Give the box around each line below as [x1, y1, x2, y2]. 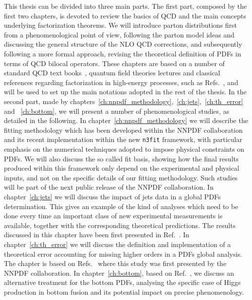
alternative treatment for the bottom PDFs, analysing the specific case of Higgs [4, 277, 241, 287]
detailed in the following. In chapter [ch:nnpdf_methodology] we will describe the [4, 115, 248, 125]
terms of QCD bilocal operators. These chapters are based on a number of [4, 58, 225, 68]
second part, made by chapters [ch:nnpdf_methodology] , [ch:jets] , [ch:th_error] [4, 96, 243, 106]
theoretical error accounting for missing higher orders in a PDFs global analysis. [4, 248, 242, 259]
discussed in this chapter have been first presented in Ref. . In [4, 229, 190, 240]
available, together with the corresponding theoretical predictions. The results [4, 220, 236, 230]
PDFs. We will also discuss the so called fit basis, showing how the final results [4, 153, 239, 163]
